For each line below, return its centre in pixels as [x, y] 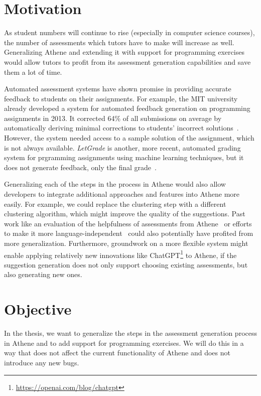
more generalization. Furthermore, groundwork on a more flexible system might [126, 243]
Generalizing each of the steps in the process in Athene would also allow [115, 184]
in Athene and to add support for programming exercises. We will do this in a [124, 343]
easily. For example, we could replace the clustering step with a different [115, 204]
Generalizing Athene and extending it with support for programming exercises [124, 52]
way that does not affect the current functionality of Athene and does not [117, 353]
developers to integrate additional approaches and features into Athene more [122, 194]
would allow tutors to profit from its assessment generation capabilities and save [127, 61]
